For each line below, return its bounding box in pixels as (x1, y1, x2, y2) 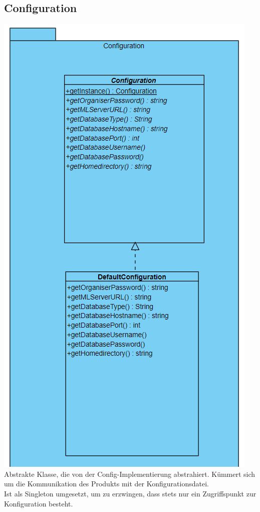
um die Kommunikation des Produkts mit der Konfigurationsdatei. (4, 478, 209, 489)
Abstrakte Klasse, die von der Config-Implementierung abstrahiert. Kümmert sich (4, 468, 255, 479)
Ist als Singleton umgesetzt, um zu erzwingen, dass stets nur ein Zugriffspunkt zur (4, 488, 256, 498)
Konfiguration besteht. (4, 498, 73, 508)
